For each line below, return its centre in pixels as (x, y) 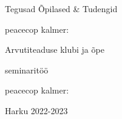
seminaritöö (27, 70)
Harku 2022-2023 (36, 110)
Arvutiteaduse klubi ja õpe (55, 49)
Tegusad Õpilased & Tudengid (61, 8)
